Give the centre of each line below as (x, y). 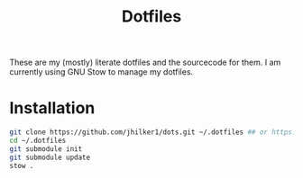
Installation (52, 108)
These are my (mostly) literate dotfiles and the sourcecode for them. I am (145, 62)
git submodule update (50, 157)
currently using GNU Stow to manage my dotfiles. (101, 72)
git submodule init (46, 149)
